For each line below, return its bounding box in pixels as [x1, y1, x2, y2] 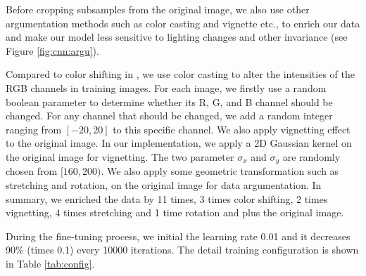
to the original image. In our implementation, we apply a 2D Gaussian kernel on [6, 136, 352, 150]
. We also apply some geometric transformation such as [101, 164, 339, 178]
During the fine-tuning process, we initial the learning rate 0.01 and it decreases [6, 228, 351, 243]
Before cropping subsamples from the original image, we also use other [6, 2, 310, 16]
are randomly [282, 149, 341, 164]
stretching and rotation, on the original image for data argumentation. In [6, 177, 322, 192]
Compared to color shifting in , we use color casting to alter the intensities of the [6, 67, 355, 81]
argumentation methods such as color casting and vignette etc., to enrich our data [6, 15, 360, 30]
